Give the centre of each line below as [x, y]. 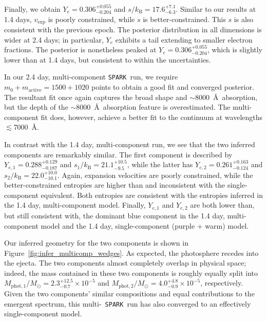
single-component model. [43, 314]
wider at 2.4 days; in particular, [54, 39]
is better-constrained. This [184, 19]
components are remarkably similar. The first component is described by [118, 154]
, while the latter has [160, 164]
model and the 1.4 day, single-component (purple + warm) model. [145, 225]
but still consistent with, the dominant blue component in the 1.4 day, [115, 215]
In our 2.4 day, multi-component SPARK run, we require [91, 77]
